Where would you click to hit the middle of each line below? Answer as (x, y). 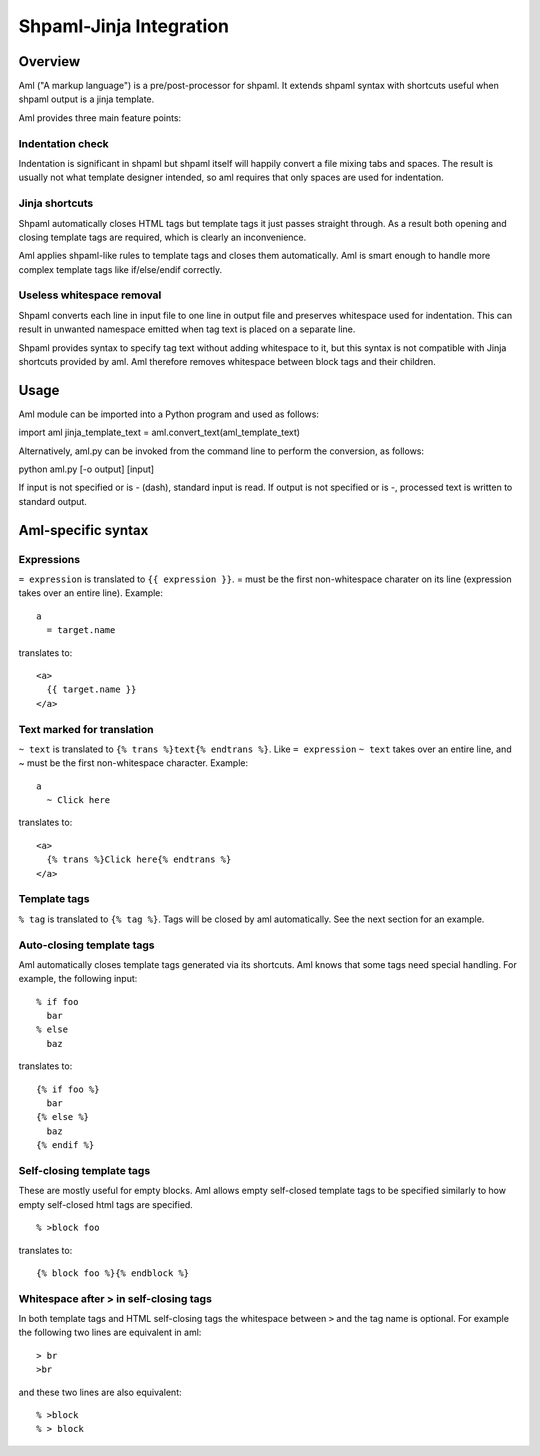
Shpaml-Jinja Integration (124, 26)
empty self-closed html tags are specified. (106, 1204)
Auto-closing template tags (86, 945)
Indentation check (63, 143)
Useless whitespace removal (90, 295)
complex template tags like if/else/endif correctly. (120, 269)
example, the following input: (78, 979)
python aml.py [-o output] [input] (86, 469)
